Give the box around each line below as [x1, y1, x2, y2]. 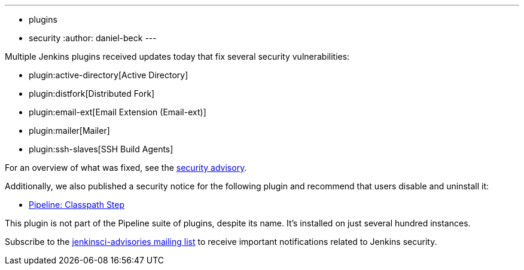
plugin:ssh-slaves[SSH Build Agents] [29, 144, 173, 154]
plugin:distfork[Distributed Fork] [29, 88, 155, 99]
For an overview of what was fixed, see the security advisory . [5, 162, 247, 173]
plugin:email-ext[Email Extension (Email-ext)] [29, 107, 206, 117]
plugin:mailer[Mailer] [29, 125, 110, 136]
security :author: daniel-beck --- [29, 33, 157, 43]
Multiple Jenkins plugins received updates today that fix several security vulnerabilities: [5, 51, 350, 62]
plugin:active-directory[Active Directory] [29, 70, 188, 80]
